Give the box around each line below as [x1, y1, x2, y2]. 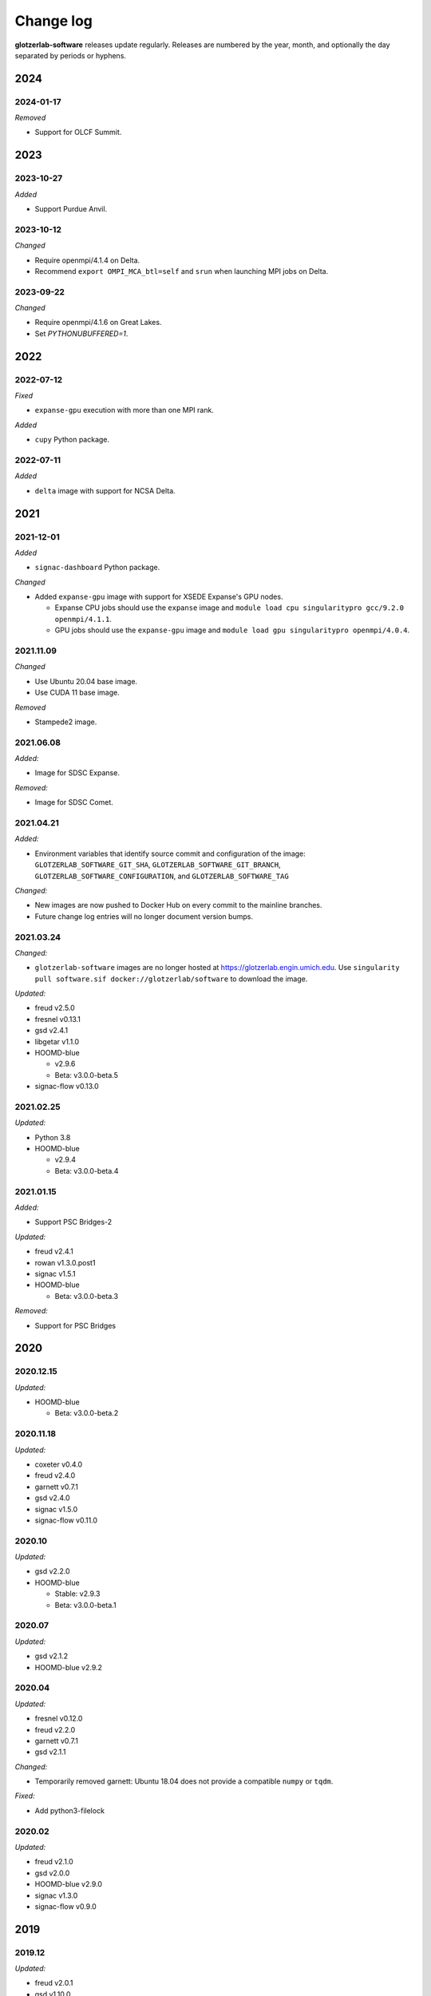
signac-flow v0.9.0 [34, 1901, 97, 1911]
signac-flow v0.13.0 [34, 1082, 99, 1091]
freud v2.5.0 [34, 1003, 75, 1013]
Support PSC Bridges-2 [34, 1218, 113, 1227]
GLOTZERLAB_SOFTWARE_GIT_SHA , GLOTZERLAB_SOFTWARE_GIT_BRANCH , [34, 860, 281, 869]
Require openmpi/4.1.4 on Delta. [34, 255, 140, 265]
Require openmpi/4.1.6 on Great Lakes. [34, 318, 162, 327]
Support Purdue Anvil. [34, 204, 108, 214]
